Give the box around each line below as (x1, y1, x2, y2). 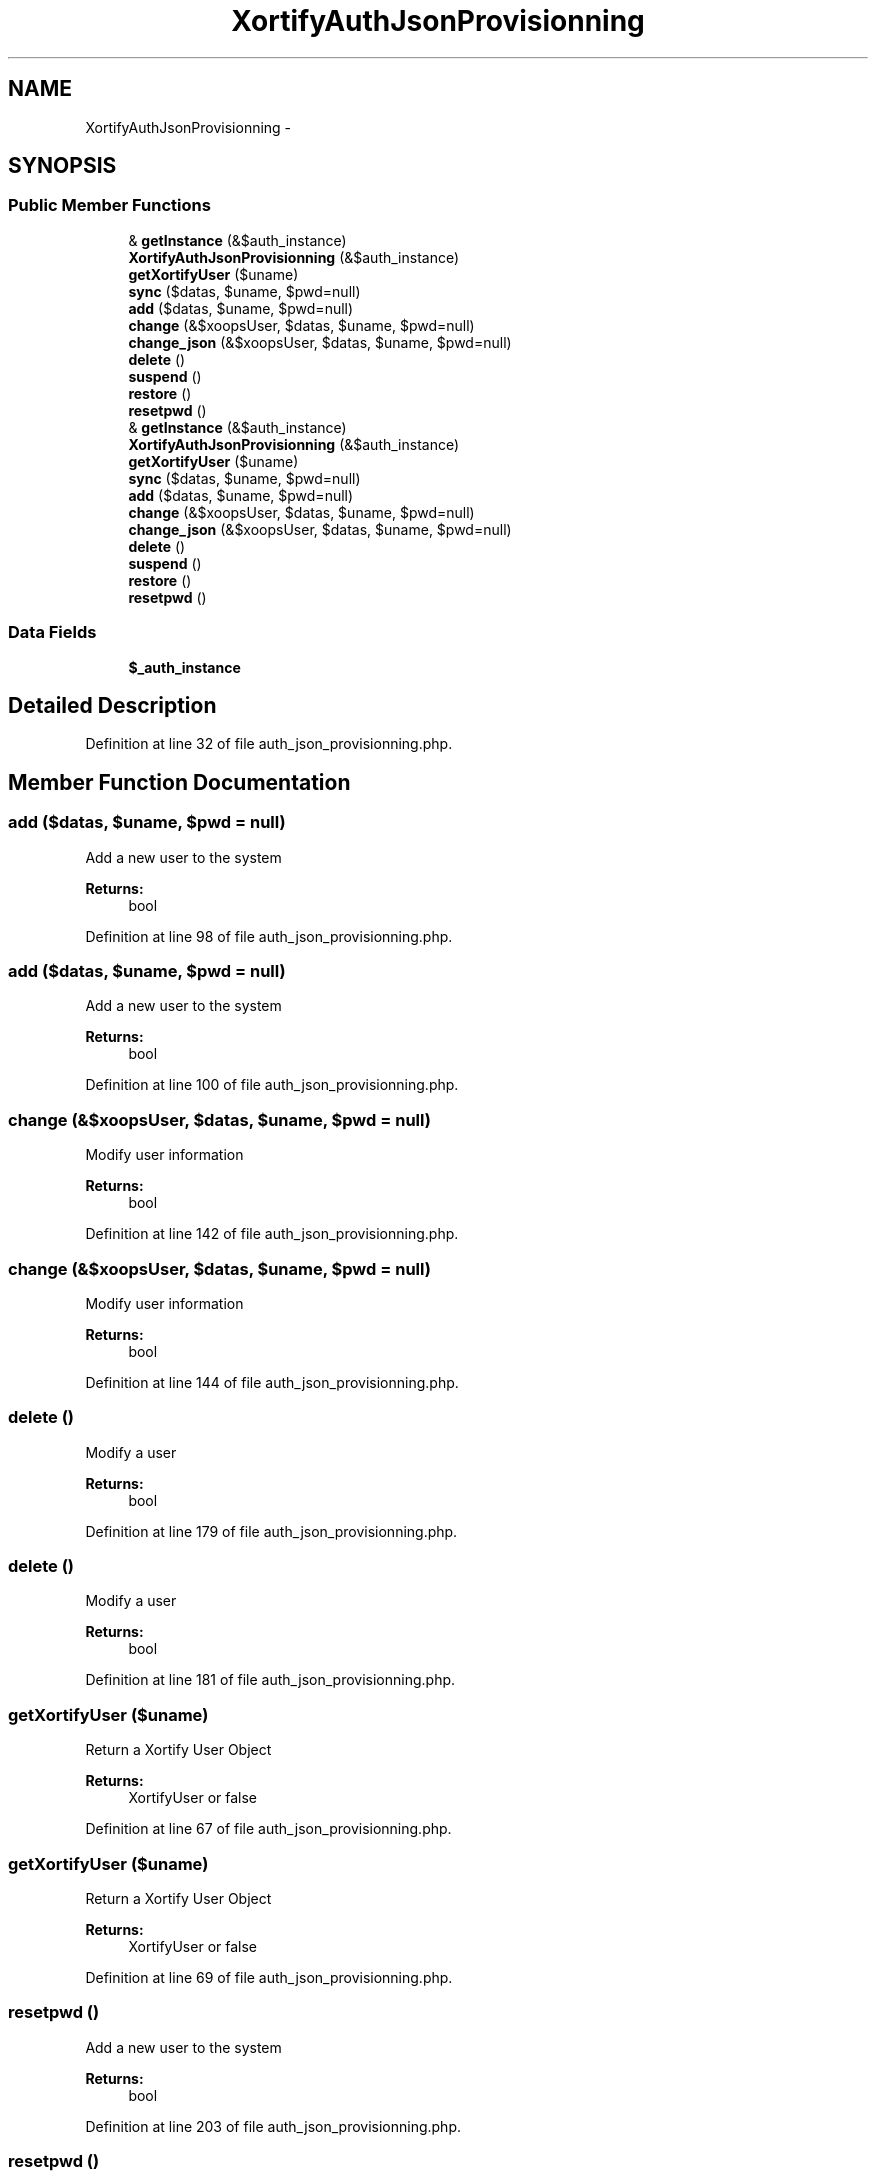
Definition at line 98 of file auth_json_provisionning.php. (85, 927, 453, 945)
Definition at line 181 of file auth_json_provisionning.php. (85, 1671, 456, 1689)
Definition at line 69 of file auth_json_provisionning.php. (85, 1968, 453, 1986)
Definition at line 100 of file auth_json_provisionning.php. (85, 1076, 459, 1094)
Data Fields (8, 622, 97, 643)
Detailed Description (8, 692, 217, 718)
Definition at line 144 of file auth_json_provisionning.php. (85, 1373, 459, 1391)
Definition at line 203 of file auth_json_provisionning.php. (85, 2117, 462, 2135)
